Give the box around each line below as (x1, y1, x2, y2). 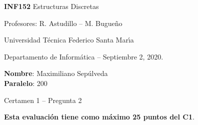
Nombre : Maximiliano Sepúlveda (4, 68, 108, 78)
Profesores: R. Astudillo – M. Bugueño (4, 17, 122, 28)
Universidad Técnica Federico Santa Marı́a (4, 34, 134, 45)
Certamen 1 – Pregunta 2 (4, 94, 82, 105)
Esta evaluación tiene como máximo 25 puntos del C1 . (4, 111, 194, 122)
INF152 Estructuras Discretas (4, 1, 99, 11)
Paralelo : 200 (4, 77, 47, 88)
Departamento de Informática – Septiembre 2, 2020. (4, 51, 163, 61)
